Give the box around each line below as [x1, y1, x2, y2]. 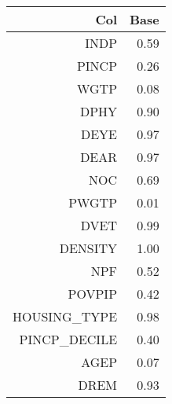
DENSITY [59, 239, 118, 257]
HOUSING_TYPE [13, 307, 118, 325]
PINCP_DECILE [19, 330, 118, 348]
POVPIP [68, 285, 118, 303]
